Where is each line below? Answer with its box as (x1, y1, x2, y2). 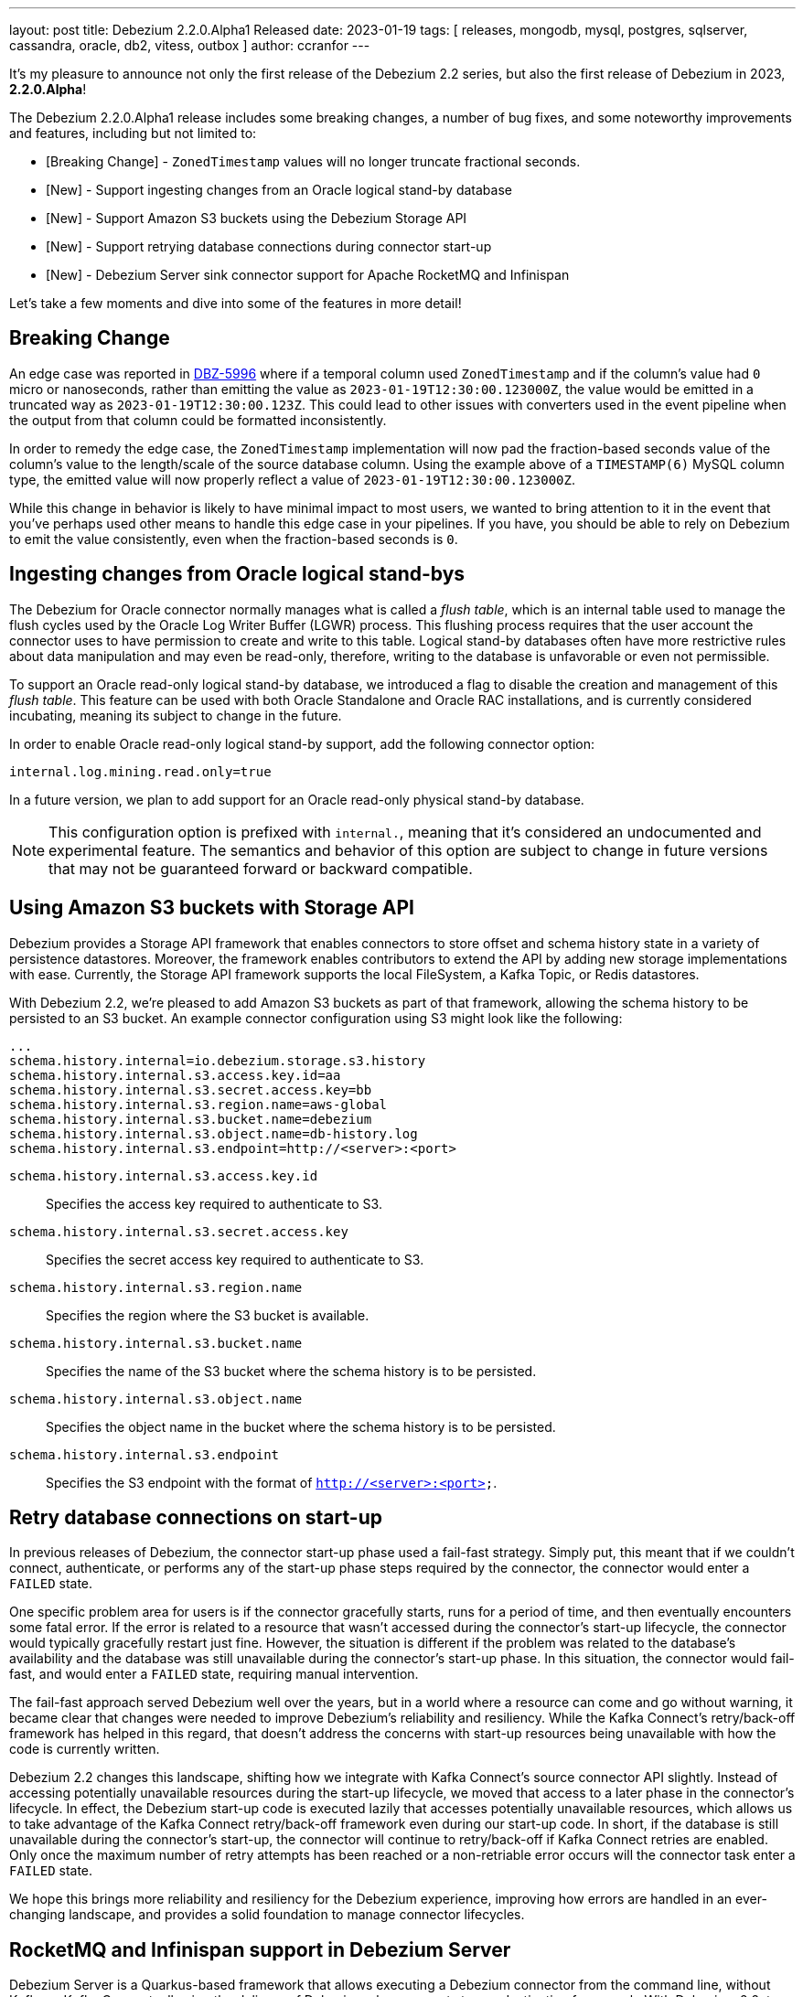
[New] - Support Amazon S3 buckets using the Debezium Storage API (46, 210, 467, 226)
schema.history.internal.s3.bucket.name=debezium (9, 1111, 372, 1127)
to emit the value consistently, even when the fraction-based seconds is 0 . (9, 530, 458, 547)
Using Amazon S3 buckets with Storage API (9, 896, 414, 920)
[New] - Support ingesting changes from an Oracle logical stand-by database (46, 182, 512, 198)
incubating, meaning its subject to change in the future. (9, 707, 342, 723)
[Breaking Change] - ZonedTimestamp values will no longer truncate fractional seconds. (46, 154, 581, 169)
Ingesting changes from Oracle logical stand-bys (9, 562, 466, 586)
